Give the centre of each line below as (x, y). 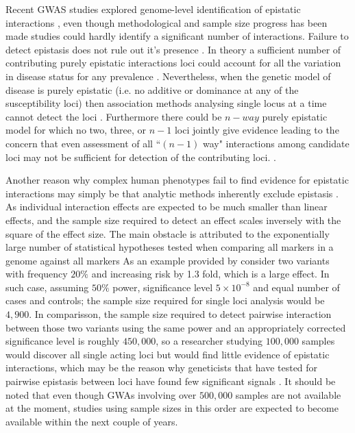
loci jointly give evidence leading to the (257, 130)
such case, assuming (47, 287)
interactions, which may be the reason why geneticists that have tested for (162, 368)
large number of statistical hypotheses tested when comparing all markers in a (170, 247)
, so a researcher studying (209, 341)
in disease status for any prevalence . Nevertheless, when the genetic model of (168, 76)
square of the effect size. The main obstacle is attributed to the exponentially (168, 233)
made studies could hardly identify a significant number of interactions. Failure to (177, 36)
